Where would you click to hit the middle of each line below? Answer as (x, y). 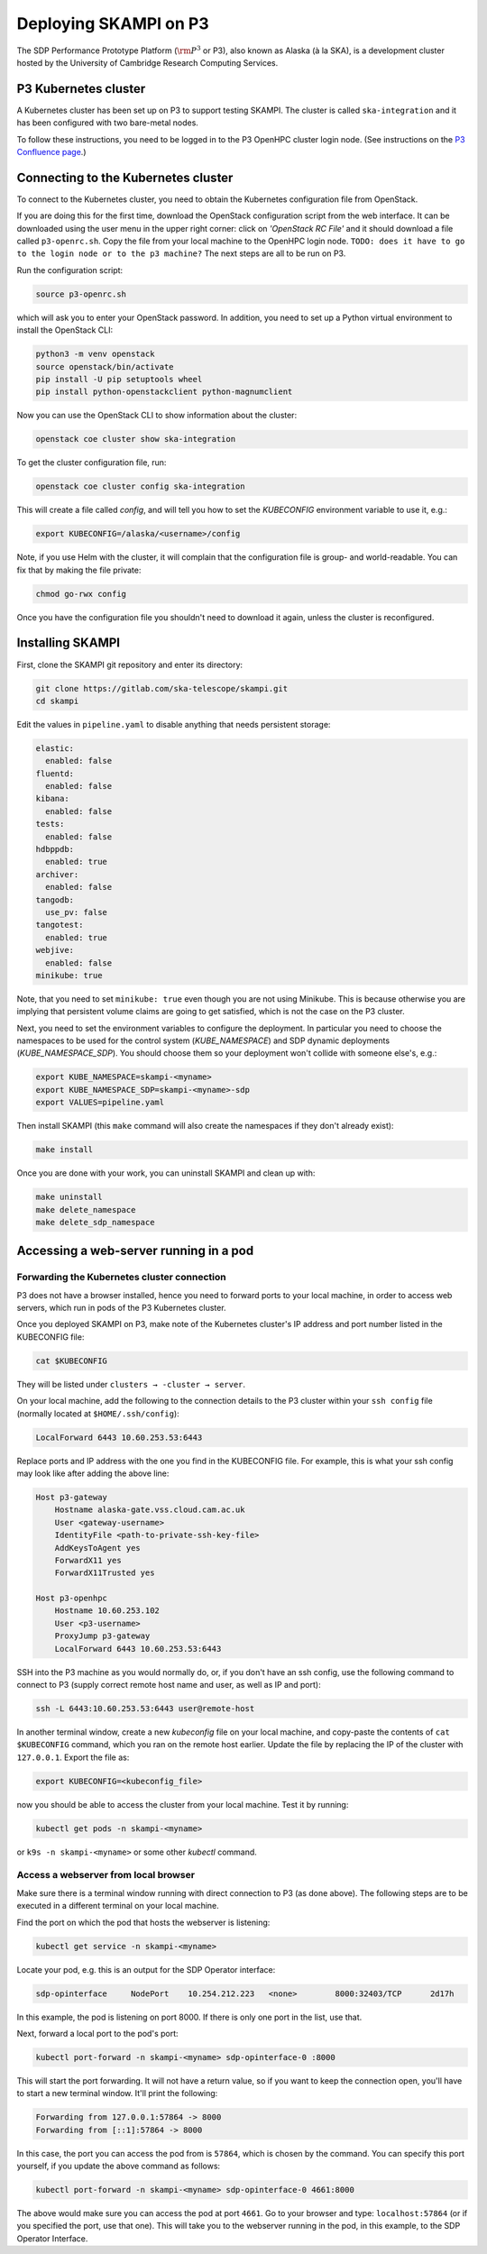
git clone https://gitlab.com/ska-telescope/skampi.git (162, 688)
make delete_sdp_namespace (95, 1222)
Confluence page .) (51, 152)
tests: (50, 824)
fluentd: (55, 774)
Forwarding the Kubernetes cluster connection (121, 1278)
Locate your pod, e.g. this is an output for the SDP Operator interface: (146, 1969)
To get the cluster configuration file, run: (92, 463)
